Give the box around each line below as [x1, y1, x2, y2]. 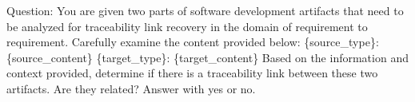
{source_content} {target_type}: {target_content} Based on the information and [6, 49, 409, 65]
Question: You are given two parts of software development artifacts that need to [6, 2, 404, 18]
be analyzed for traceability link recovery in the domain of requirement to [6, 18, 368, 34]
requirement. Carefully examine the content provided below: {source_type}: [6, 33, 379, 50]
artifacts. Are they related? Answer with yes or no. [6, 80, 256, 96]
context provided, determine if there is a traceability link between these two [6, 65, 378, 81]
